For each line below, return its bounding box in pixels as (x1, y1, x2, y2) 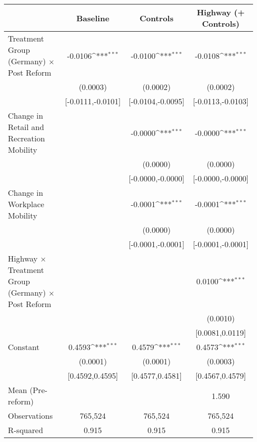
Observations (8, 410, 53, 421)
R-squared (8, 424, 43, 436)
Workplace (8, 198, 44, 210)
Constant (8, 341, 40, 353)
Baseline (76, 12, 110, 24)
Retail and (8, 121, 44, 133)
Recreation (8, 133, 45, 144)
